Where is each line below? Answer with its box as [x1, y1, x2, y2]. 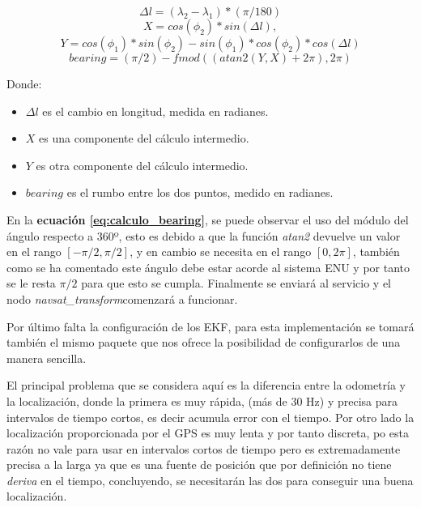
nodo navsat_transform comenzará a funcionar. [6, 290, 238, 307]
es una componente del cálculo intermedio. [39, 130, 249, 147]
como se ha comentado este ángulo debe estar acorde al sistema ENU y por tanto [6, 258, 410, 275]
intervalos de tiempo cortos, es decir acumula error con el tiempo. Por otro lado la [6, 408, 415, 425]
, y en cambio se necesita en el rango [130, 243, 312, 260]
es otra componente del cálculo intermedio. [36, 156, 249, 173]
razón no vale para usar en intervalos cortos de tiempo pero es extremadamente [6, 440, 401, 457]
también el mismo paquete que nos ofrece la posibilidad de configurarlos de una [6, 334, 401, 351]
